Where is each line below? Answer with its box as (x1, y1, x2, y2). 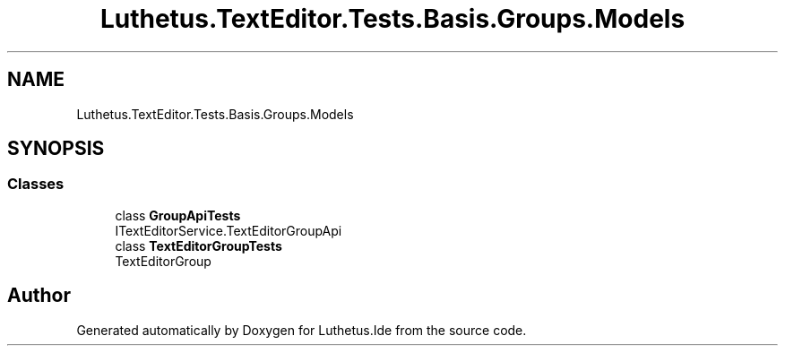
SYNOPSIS (7, 137, 105, 160)
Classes (7, 175, 65, 194)
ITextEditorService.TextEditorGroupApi (115, 222, 342, 238)
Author (7, 284, 71, 307)
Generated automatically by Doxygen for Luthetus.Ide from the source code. (76, 322, 527, 338)
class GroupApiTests (115, 207, 241, 223)
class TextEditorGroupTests (115, 237, 282, 254)
